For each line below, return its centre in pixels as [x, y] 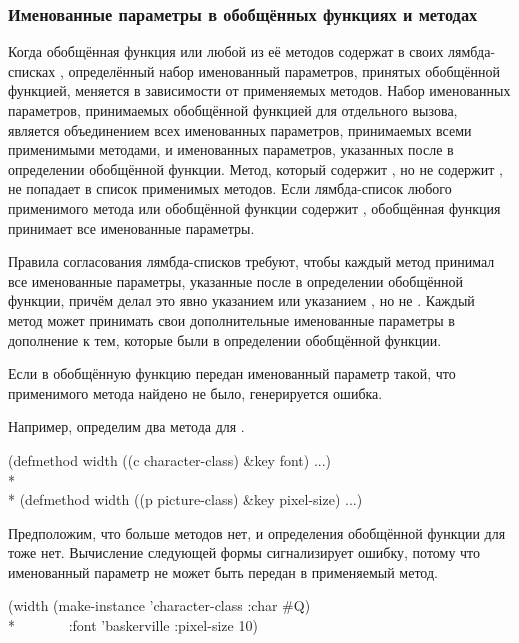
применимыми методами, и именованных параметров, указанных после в [231, 149]
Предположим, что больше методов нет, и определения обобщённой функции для [257, 532]
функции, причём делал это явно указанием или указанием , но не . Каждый [241, 300]
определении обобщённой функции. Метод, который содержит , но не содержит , [255, 168]
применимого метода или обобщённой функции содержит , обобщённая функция [254, 207]
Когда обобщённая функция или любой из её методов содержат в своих [226, 51]
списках [32, 70]
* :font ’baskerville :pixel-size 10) [133, 625]
